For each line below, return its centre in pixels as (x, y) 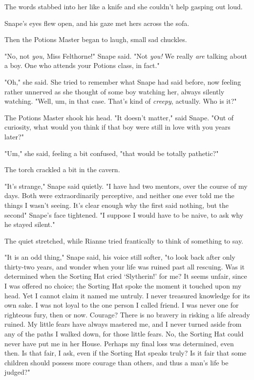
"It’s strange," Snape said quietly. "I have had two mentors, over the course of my (126, 186)
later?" (14, 136)
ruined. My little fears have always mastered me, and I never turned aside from (123, 324)
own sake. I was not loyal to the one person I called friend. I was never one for (122, 305)
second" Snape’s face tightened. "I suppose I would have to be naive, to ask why (124, 214)
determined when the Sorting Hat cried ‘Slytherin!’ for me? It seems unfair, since (126, 276)
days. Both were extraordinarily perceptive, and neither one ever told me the (119, 195)
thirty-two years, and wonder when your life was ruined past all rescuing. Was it (125, 266)
